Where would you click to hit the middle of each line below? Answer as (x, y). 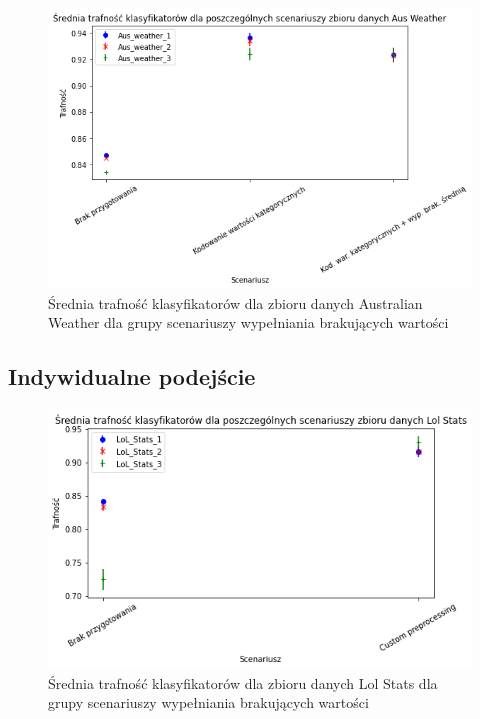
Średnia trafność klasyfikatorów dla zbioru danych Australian (235, 302)
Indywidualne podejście (132, 376)
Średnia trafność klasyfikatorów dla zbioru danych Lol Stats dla (243, 682)
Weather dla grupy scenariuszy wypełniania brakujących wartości (248, 322)
